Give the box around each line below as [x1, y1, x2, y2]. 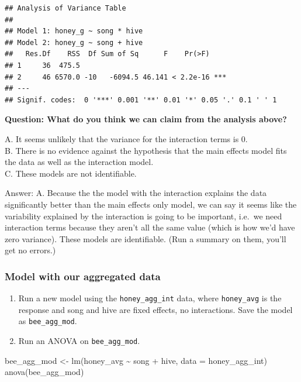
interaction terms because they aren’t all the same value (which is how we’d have [5, 221, 295, 233]
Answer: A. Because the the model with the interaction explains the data [5, 187, 267, 199]
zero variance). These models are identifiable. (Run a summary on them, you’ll [5, 232, 286, 245]
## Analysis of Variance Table [5, 4, 126, 12]
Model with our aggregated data [5, 269, 161, 283]
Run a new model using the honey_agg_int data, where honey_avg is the [18, 292, 282, 304]
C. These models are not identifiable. [5, 167, 137, 179]
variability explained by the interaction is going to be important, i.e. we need [5, 209, 282, 222]
